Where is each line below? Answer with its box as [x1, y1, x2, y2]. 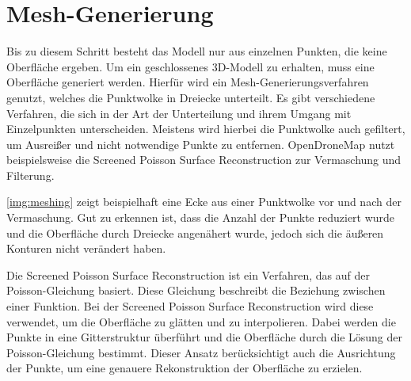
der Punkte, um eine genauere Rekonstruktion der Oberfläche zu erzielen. [6, 360, 363, 376]
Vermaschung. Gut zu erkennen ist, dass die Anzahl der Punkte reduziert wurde [6, 209, 395, 226]
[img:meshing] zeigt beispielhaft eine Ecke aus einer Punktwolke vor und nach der [6, 193, 401, 210]
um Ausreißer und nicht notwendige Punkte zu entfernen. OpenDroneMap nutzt [6, 135, 395, 152]
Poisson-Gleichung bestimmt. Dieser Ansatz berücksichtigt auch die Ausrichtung [6, 344, 396, 360]
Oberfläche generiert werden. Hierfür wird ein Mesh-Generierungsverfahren [6, 74, 369, 90]
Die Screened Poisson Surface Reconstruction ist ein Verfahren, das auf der [6, 266, 370, 283]
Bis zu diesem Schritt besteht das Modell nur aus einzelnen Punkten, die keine [6, 43, 387, 59]
